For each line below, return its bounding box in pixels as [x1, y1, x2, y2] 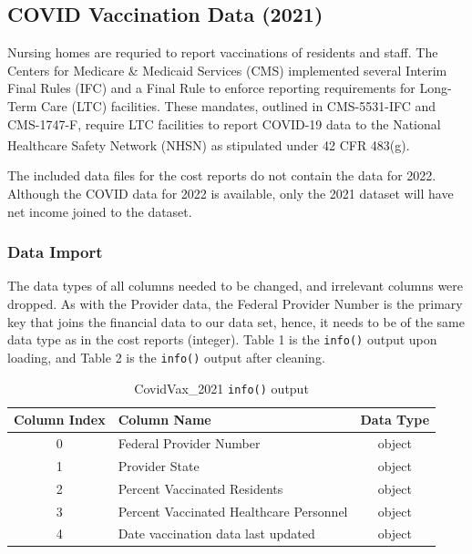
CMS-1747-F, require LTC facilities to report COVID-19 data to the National [7, 114, 441, 133]
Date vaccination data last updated [118, 524, 315, 543]
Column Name [118, 410, 211, 429]
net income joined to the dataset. [7, 201, 192, 221]
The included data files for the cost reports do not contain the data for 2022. [7, 166, 436, 185]
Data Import [7, 241, 103, 263]
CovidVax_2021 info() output [134, 378, 309, 397]
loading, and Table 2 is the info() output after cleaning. [7, 347, 325, 366]
